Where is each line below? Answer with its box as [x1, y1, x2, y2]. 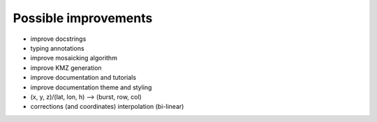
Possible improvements [13, 10, 153, 26]
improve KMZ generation [30, 63, 102, 72]
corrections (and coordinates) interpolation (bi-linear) [30, 103, 184, 111]
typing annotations [30, 44, 84, 52]
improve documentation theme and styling [30, 83, 152, 91]
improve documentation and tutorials [30, 73, 136, 82]
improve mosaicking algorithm [30, 54, 118, 62]
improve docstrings [30, 35, 87, 43]
